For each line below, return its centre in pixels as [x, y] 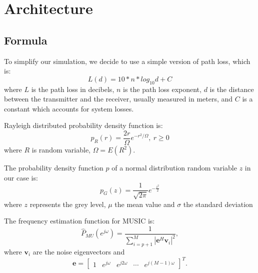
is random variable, [61, 149]
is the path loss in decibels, [73, 89]
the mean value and [145, 204]
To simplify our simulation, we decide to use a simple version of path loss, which [127, 61]
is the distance [232, 89]
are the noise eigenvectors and [79, 252]
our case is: [21, 177]
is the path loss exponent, [162, 89]
